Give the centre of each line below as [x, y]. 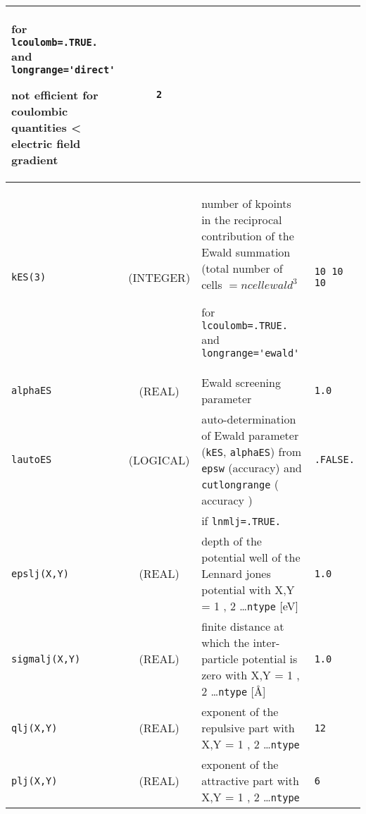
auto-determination [249, 419]
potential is [270, 659]
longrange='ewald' [251, 353]
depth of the [232, 541]
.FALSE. [334, 460]
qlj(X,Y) [34, 728]
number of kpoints [246, 203]
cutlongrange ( [240, 484]
